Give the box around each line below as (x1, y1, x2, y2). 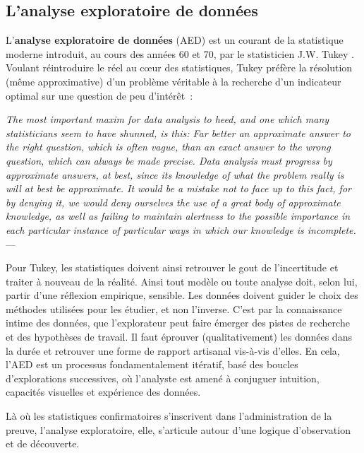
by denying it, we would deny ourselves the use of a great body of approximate (6, 194, 341, 209)
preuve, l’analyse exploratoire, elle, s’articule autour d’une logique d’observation (6, 422, 351, 437)
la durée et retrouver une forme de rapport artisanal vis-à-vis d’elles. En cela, (6, 343, 340, 358)
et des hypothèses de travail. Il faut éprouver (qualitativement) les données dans (6, 329, 352, 344)
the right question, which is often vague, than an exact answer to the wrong (6, 139, 331, 154)
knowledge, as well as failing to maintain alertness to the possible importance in (6, 208, 351, 223)
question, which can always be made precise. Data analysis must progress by (6, 153, 332, 167)
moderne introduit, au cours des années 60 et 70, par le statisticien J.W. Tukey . (6, 46, 354, 61)
